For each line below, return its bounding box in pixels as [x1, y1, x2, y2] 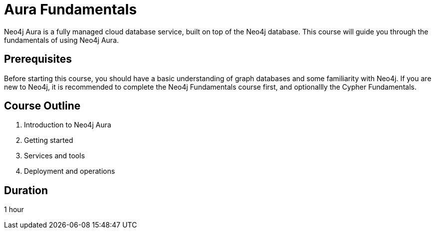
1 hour [4, 205, 24, 214]
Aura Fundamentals [4, 1, 137, 18]
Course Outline [4, 100, 81, 113]
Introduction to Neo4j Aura [24, 120, 111, 129]
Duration [4, 184, 48, 197]
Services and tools [24, 151, 85, 160]
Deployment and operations [24, 167, 115, 176]
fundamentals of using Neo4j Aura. [4, 35, 119, 44]
